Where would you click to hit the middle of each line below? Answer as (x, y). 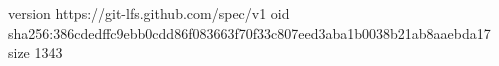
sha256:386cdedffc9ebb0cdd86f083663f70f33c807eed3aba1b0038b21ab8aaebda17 (249, 32)
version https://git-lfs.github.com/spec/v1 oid (149, 13)
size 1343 (35, 52)
